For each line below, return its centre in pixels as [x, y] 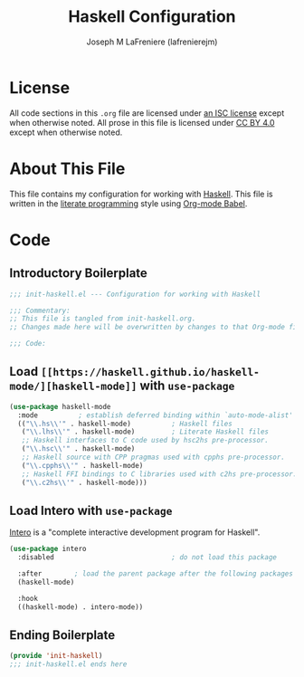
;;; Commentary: [40, 310]
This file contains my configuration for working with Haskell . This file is [141, 194]
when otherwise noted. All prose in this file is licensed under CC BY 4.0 [142, 122]
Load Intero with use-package [91, 510]
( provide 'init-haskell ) [56, 656]
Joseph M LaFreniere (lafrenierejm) [152, 42]
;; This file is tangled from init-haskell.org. [103, 319]
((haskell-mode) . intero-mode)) [81, 607]
